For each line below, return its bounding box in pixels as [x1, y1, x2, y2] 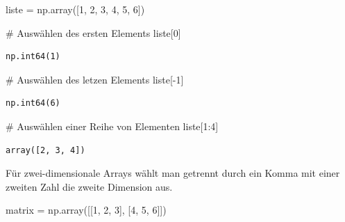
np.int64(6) [6, 98, 60, 109]
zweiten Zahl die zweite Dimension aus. [6, 179, 173, 193]
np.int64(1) [6, 51, 60, 62]
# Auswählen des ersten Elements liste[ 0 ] [6, 25, 181, 40]
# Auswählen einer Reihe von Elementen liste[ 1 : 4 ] [6, 118, 219, 133]
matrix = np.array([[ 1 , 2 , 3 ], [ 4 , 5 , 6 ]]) [6, 203, 167, 217]
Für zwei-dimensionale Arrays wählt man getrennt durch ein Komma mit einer [6, 166, 340, 180]
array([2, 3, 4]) [6, 145, 85, 155]
